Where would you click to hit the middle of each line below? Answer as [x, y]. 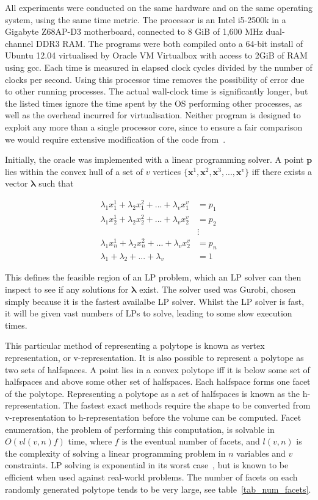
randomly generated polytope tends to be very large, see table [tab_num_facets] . [158, 489]
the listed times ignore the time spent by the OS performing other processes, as [154, 103]
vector [16, 183]
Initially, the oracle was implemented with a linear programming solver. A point [154, 159]
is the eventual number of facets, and [191, 441]
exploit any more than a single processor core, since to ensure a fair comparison [154, 127]
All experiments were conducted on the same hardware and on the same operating [159, 7]
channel [19, 43]
